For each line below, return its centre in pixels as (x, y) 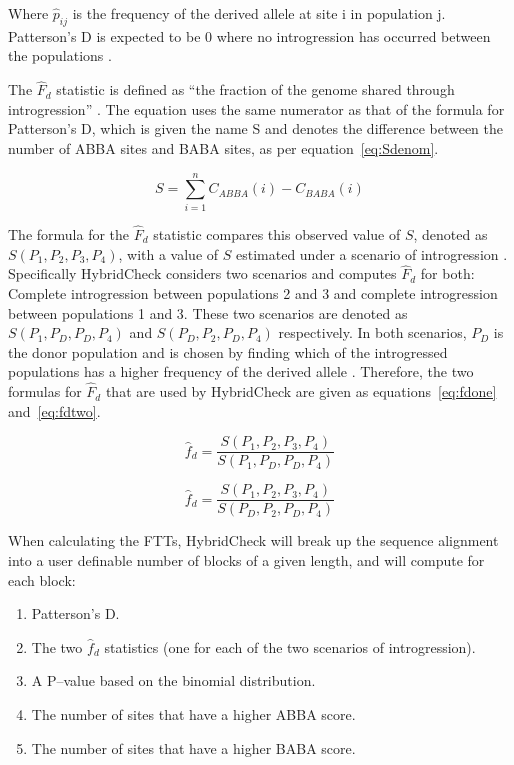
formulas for (45, 391)
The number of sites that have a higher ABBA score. (193, 713)
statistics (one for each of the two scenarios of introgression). (290, 646)
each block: (42, 579)
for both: (447, 273)
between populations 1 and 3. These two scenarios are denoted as (208, 312)
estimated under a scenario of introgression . (371, 253)
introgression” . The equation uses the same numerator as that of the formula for (256, 108)
